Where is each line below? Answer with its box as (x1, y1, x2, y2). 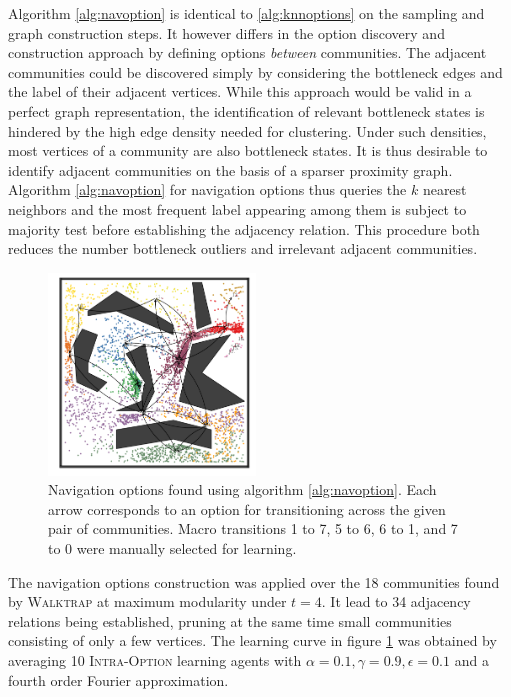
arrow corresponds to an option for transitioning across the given (48, 498, 446, 519)
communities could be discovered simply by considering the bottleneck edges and (8, 61, 503, 82)
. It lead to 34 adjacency (321, 591, 471, 612)
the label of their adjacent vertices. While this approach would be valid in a (8, 81, 472, 102)
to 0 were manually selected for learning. (48, 537, 297, 558)
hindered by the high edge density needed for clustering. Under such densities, (8, 120, 487, 141)
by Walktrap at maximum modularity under (8, 591, 287, 612)
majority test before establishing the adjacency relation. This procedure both (8, 218, 480, 239)
